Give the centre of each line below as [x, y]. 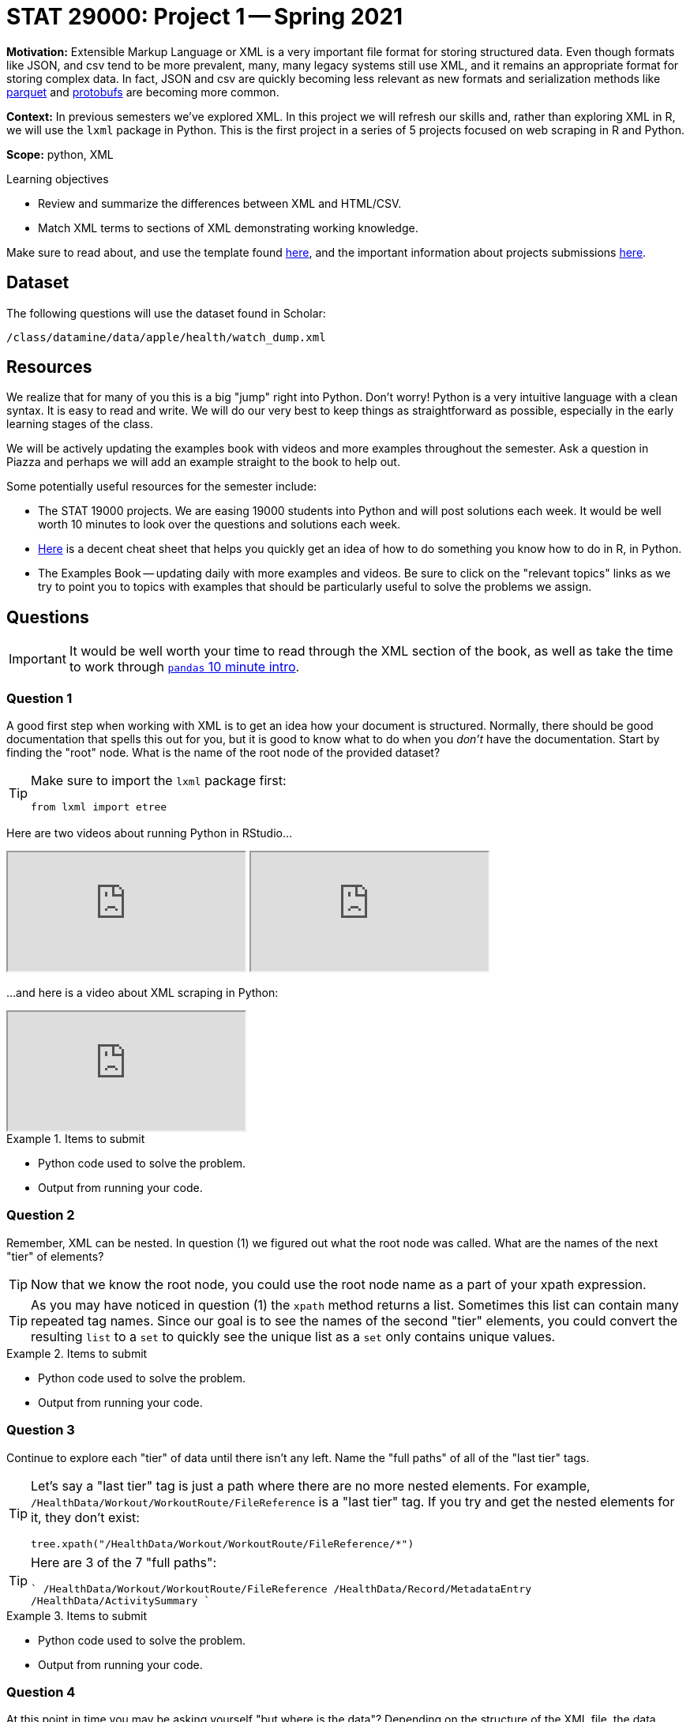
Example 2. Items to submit [77, 1353]
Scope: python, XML [60, 154]
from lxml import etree [99, 807]
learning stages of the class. [80, 424]
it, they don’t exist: [85, 1517]
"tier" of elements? [55, 1256]
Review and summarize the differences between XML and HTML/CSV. [220, 203]
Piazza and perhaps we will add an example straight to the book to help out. [203, 462]
